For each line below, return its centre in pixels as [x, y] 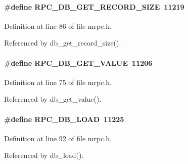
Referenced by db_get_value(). [53, 99]
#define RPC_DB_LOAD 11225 [64, 119]
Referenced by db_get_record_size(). [63, 43]
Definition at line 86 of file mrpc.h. [58, 26]
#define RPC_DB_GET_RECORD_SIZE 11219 [94, 6]
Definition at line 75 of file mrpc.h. [58, 82]
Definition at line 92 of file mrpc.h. [58, 138]
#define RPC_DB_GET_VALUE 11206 [78, 63]
